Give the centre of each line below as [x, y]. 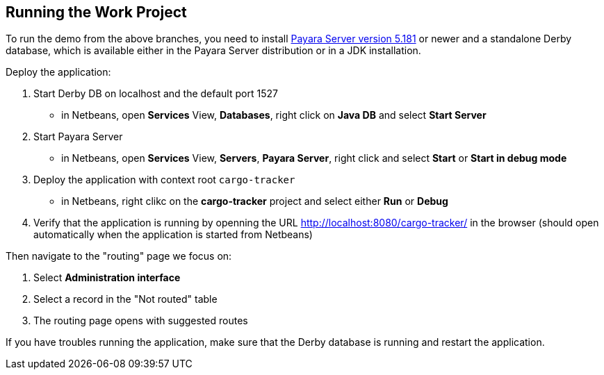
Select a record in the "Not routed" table [125, 299]
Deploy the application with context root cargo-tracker [164, 180]
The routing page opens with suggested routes [141, 321]
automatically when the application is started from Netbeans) [173, 235]
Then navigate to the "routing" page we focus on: [119, 256]
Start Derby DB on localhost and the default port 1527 [156, 94]
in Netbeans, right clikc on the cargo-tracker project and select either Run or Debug [255, 201]
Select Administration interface [107, 278]
